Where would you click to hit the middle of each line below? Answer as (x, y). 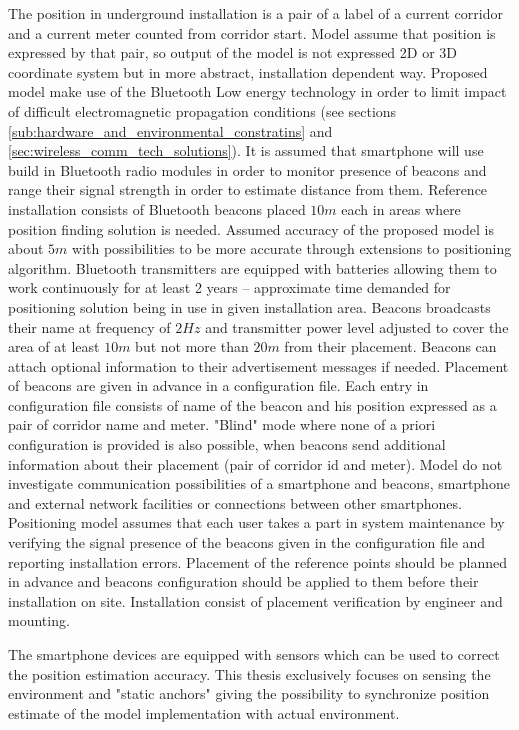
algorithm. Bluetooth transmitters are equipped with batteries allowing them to (252, 267)
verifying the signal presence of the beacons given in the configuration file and (247, 542)
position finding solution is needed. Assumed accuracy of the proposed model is (251, 228)
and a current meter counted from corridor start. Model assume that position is (252, 32)
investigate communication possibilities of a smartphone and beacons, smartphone (259, 483)
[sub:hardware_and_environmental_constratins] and (170, 130)
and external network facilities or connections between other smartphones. (235, 502)
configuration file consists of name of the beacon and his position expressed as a (252, 404)
